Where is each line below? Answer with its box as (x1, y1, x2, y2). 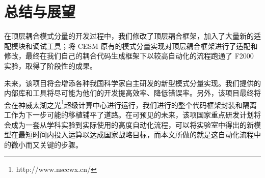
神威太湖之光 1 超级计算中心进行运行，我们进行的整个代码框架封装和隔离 (18, 98, 257, 110)
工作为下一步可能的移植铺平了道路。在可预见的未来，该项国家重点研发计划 (4, 109, 254, 120)
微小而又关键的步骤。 (11, 139, 83, 150)
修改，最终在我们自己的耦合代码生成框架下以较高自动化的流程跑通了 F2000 (4, 50, 254, 61)
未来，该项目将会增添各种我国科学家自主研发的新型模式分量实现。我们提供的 (4, 77, 261, 88)
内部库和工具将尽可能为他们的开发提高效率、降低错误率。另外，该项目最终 (4, 87, 254, 98)
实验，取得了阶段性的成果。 (4, 60, 97, 71)
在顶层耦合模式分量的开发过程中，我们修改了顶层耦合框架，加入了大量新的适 (4, 31, 261, 41)
